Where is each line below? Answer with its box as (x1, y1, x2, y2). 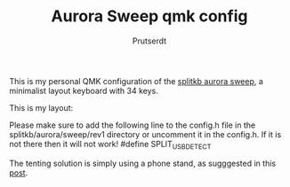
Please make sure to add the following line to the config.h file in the (9, 120, 256, 130)
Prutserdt (132, 35, 167, 46)
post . (9, 167, 28, 178)
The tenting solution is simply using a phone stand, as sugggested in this (9, 158, 277, 168)
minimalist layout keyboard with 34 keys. (9, 85, 158, 96)
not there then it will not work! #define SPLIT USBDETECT (9, 138, 212, 152)
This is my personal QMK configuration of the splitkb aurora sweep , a (9, 75, 264, 86)
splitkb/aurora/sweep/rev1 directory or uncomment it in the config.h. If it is (9, 129, 282, 139)
